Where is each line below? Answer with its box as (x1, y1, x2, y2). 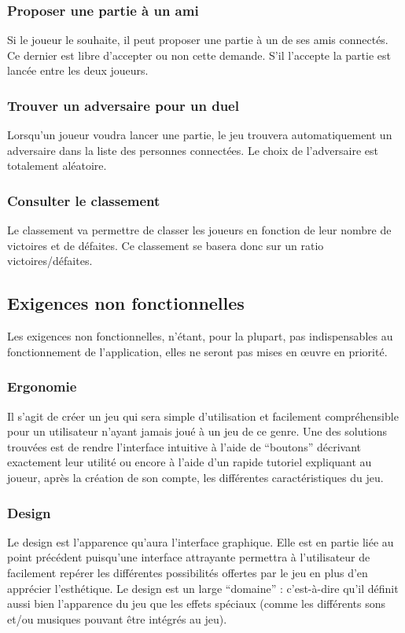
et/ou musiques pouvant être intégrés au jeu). (7, 610, 227, 627)
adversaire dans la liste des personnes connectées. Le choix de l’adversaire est (7, 142, 378, 158)
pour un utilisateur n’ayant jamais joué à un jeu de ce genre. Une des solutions (7, 423, 388, 440)
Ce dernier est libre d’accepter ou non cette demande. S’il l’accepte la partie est (7, 46, 391, 63)
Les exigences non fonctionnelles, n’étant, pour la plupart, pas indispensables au (7, 328, 393, 344)
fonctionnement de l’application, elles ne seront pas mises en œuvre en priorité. (7, 343, 388, 359)
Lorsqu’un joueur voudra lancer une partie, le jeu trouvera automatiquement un (7, 127, 392, 143)
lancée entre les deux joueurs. (7, 62, 149, 79)
